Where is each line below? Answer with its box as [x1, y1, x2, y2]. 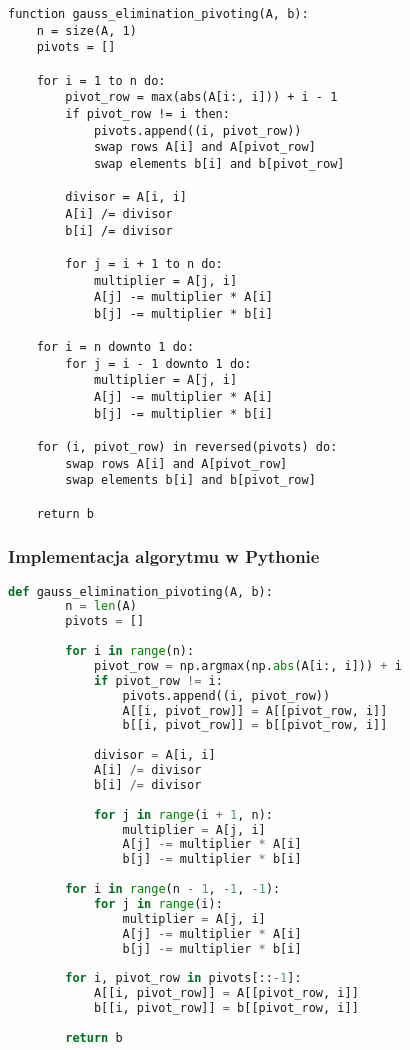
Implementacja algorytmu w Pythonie [8, 544, 320, 569]
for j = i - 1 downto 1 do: [65, 356, 252, 371]
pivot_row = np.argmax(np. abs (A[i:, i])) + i [93, 658, 402, 673]
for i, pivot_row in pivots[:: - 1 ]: [65, 971, 302, 986]
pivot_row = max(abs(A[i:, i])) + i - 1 [65, 90, 338, 105]
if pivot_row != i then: [65, 106, 230, 121]
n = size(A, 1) [36, 23, 137, 38]
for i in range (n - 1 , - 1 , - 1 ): [65, 882, 281, 897]
